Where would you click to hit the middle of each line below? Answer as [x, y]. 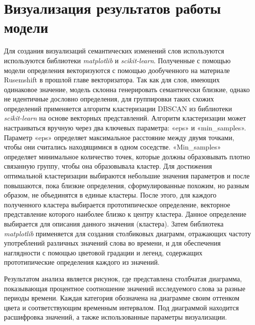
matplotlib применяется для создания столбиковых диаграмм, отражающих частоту [127, 233]
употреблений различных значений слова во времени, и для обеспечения [113, 243]
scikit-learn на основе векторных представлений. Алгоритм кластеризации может [125, 118]
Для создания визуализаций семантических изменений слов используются [114, 51]
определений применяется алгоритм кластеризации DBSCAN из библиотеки [118, 108]
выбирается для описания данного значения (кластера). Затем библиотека [114, 224]
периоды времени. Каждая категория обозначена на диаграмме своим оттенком [122, 298]
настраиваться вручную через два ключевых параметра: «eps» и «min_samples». [125, 128]
